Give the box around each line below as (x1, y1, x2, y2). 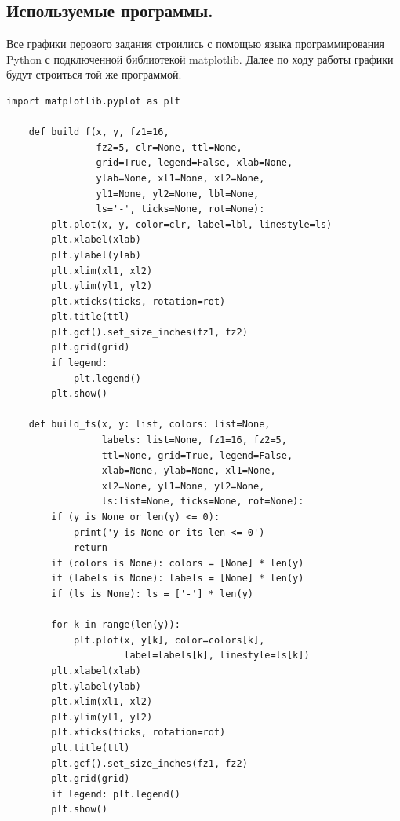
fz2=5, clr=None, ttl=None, (96, 141, 242, 153)
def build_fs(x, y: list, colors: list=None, (28, 419, 271, 431)
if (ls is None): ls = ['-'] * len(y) (51, 588, 253, 599)
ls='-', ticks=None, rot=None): (96, 203, 265, 215)
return (73, 542, 107, 554)
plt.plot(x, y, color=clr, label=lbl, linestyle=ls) (51, 218, 333, 230)
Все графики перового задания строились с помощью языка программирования (6, 35, 385, 52)
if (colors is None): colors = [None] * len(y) (51, 557, 304, 569)
